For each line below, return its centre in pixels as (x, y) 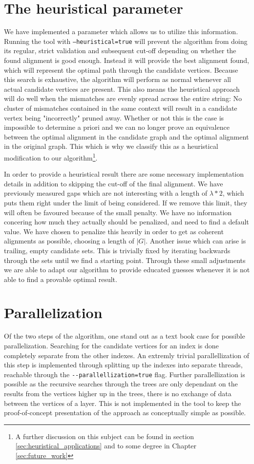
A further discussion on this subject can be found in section (105, 436)
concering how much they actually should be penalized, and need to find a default (127, 222)
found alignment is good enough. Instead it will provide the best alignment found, (127, 60)
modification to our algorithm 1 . (51, 157)
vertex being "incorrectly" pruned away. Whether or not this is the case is (114, 117)
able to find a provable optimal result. (61, 279)
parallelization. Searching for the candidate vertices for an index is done (111, 345)
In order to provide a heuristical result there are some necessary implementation (124, 174)
